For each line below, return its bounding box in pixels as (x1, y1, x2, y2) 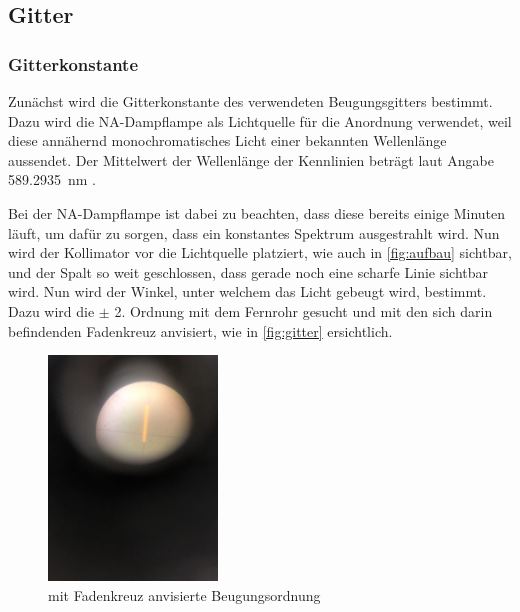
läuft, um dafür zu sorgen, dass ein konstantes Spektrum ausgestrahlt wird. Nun (8, 222, 500, 243)
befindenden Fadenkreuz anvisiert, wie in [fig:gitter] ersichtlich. (8, 320, 393, 341)
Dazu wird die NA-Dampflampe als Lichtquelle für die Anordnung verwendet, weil (8, 110, 512, 131)
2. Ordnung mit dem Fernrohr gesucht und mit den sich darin (114, 300, 493, 321)
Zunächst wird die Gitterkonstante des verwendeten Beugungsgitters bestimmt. (8, 91, 493, 111)
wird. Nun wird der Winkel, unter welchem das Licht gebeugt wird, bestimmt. (8, 281, 487, 302)
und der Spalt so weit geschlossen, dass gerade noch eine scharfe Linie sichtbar (8, 261, 489, 282)
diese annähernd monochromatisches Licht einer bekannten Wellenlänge (8, 130, 447, 151)
